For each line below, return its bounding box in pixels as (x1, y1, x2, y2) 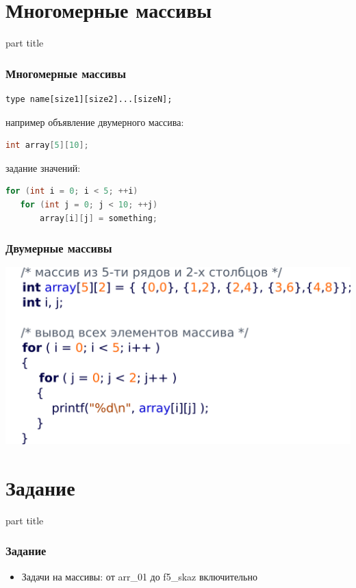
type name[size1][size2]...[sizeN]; (5, 94, 173, 104)
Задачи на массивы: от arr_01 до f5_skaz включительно (21, 569, 257, 583)
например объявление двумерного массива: (5, 114, 184, 129)
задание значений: (5, 160, 81, 175)
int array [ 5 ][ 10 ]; (5, 140, 89, 151)
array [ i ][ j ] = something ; (40, 213, 158, 223)
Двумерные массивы (5, 240, 112, 257)
